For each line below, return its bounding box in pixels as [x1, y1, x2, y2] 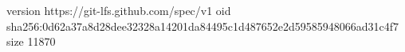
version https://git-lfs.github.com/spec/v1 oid [6, 2, 231, 18]
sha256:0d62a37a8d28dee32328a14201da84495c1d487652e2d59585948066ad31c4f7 [6, 17, 399, 34]
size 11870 [6, 33, 56, 50]
